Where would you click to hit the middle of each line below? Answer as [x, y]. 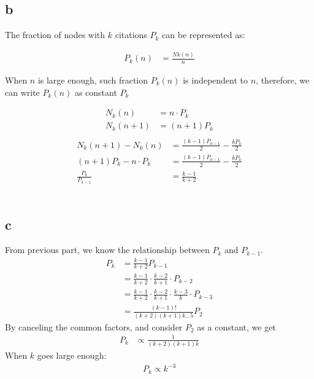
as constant [96, 92]
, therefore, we [283, 80]
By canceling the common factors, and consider [94, 326]
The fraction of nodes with [55, 35]
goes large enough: [72, 355]
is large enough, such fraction [93, 80]
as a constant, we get [236, 326]
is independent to [216, 80]
